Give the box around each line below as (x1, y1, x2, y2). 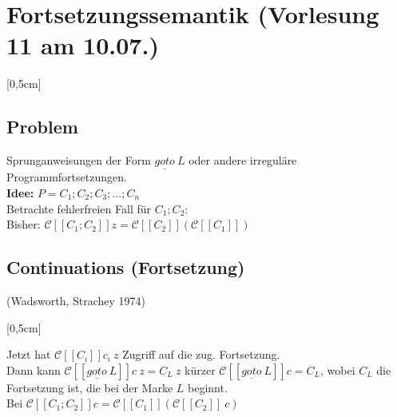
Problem (6, 114, 78, 139)
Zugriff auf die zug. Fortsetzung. (122, 346, 280, 363)
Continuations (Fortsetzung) (6, 255, 245, 280)
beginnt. (188, 379, 228, 395)
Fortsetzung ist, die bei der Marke (6, 379, 173, 395)
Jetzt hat (6, 346, 51, 363)
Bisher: (6, 216, 41, 232)
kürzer (185, 361, 216, 378)
